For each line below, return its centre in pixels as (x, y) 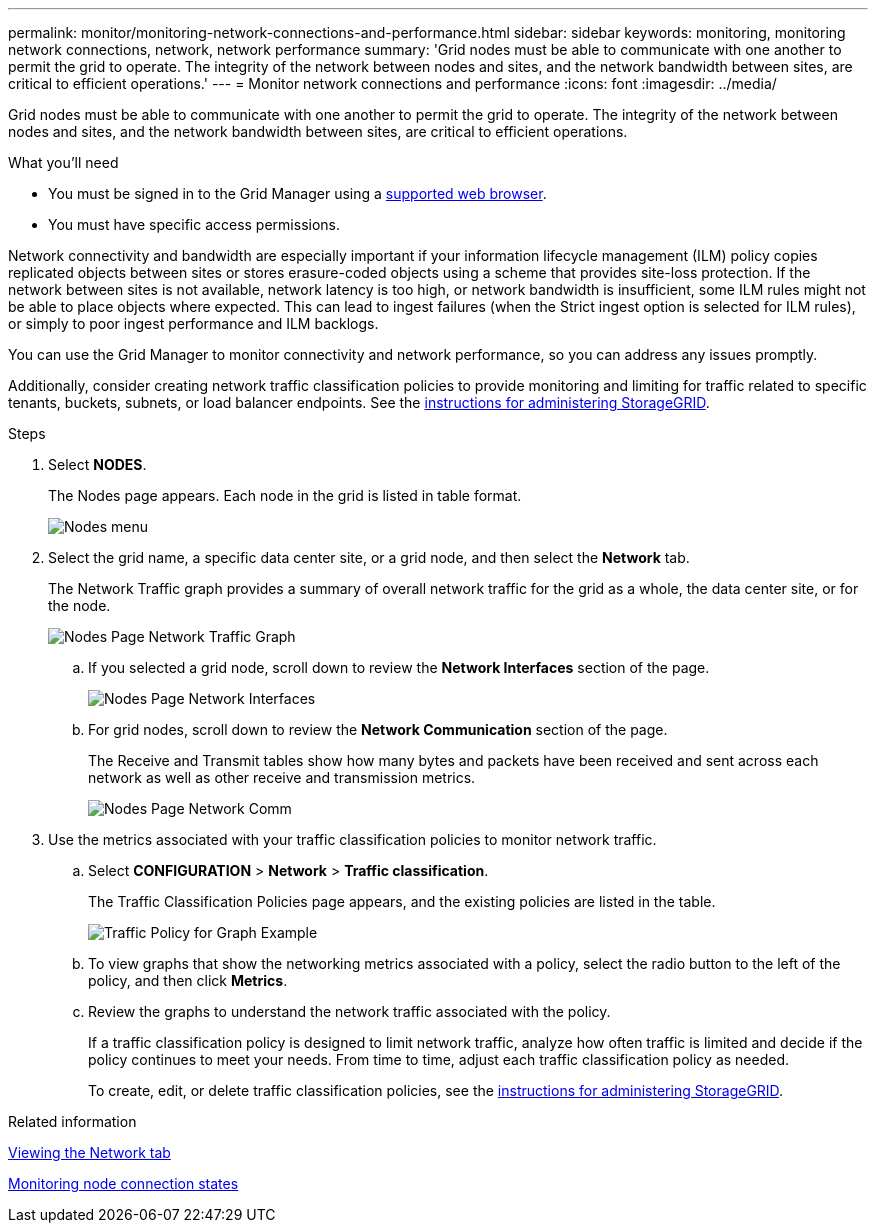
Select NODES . (97, 464)
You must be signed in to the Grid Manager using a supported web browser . (297, 193)
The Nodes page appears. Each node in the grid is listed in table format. (285, 495)
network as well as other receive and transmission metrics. (282, 777)
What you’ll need (63, 162)
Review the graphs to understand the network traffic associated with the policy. (349, 1011)
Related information (72, 1121)
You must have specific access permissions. (194, 224)
